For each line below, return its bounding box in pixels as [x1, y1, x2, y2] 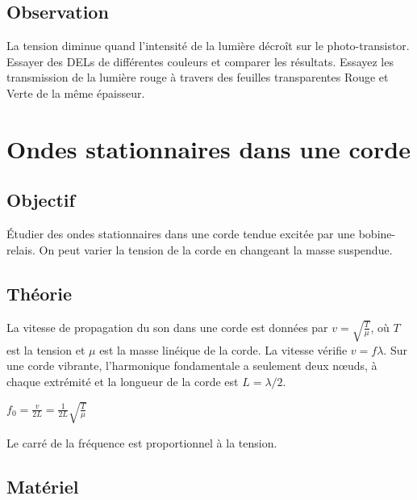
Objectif [6, 187, 75, 212]
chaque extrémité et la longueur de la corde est [6, 372, 239, 389]
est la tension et [6, 341, 85, 358]
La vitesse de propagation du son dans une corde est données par [6, 318, 328, 335]
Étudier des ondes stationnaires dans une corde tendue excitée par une [6, 225, 356, 242]
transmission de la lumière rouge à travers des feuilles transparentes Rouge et [6, 69, 389, 86]
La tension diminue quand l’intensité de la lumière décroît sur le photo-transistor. [6, 37, 410, 54]
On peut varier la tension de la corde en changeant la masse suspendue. [39, 241, 393, 258]
